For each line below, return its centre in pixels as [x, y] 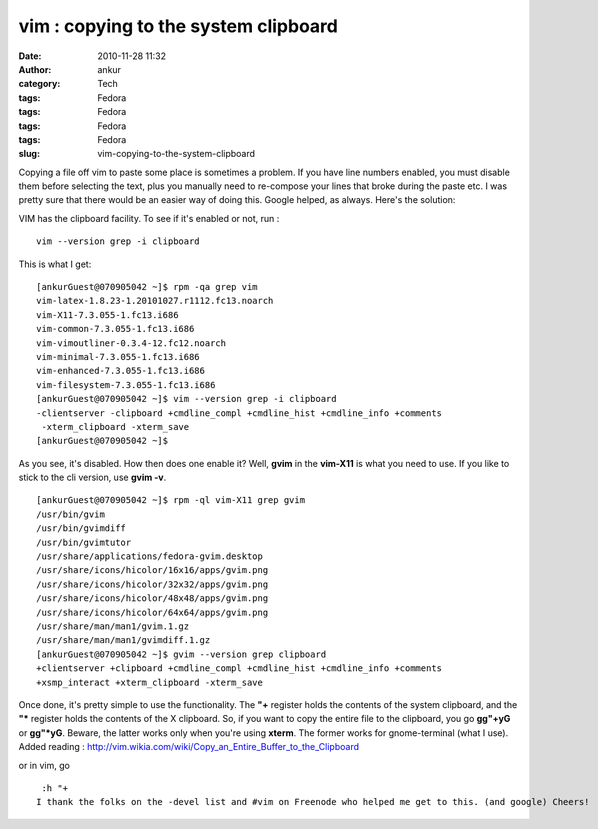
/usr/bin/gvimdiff [81, 528]
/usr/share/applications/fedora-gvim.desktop [150, 556]
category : [39, 84]
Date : [30, 56]
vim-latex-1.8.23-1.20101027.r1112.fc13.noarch [155, 301]
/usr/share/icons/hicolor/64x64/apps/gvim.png [152, 612]
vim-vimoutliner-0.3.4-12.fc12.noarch [131, 343]
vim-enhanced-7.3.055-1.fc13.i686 [120, 371]
